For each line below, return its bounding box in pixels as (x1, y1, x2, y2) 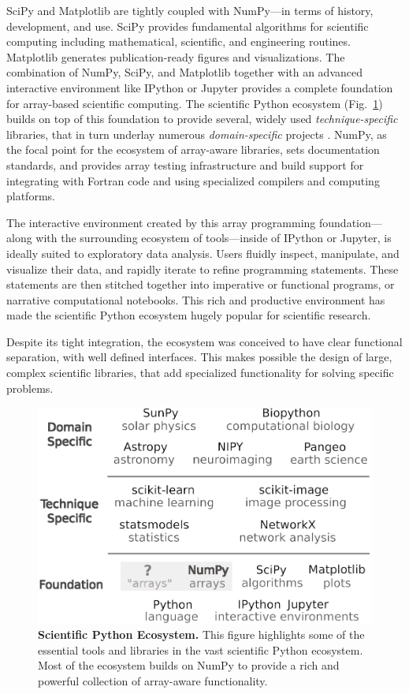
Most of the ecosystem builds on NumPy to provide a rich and (38, 657, 340, 673)
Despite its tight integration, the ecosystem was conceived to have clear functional (6, 333, 403, 349)
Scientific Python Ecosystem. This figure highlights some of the (38, 626, 365, 643)
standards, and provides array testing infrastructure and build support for (6, 156, 364, 173)
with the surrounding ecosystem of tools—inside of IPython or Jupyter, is (35, 229, 392, 246)
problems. (6, 379, 54, 396)
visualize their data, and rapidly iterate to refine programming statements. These (6, 260, 399, 277)
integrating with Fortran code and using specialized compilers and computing (6, 172, 380, 188)
